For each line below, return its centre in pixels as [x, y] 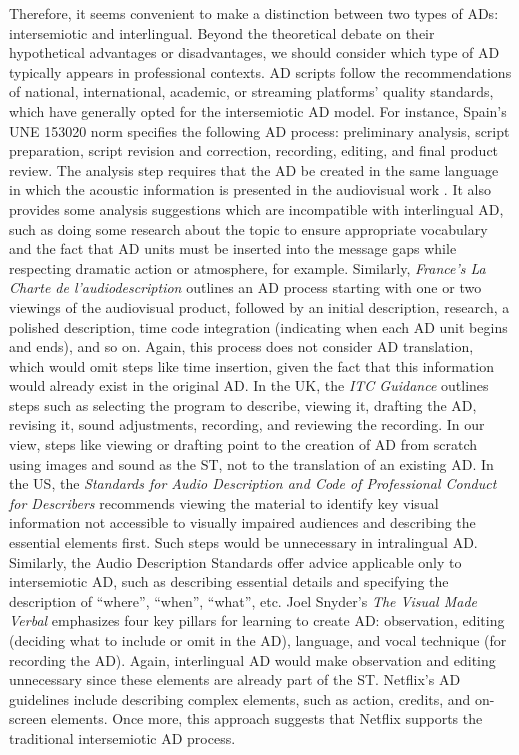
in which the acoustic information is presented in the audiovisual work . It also [250, 189]
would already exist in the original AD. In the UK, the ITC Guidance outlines [249, 385]
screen [28, 718]
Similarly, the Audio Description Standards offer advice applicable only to [235, 561]
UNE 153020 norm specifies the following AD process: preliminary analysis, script [259, 130]
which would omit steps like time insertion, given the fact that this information [251, 365]
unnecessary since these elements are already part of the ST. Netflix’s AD [235, 679]
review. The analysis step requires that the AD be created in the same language [254, 169]
